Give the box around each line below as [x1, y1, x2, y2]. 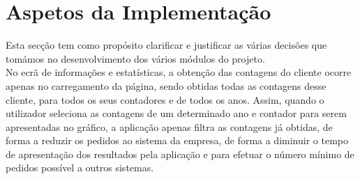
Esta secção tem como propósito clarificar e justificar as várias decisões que [6, 38, 327, 52]
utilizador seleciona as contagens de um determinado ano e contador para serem [6, 106, 347, 120]
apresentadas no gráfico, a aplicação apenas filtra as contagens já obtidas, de [6, 119, 333, 134]
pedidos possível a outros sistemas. [6, 160, 154, 175]
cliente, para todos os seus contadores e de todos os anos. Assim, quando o [6, 92, 324, 107]
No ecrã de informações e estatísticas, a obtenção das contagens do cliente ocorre [6, 65, 352, 79]
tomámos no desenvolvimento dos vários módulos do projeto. [6, 51, 265, 65]
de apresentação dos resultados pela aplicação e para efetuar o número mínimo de [6, 146, 354, 161]
